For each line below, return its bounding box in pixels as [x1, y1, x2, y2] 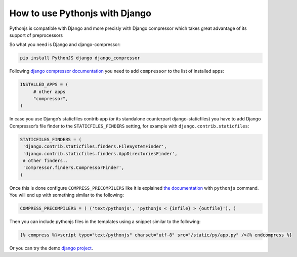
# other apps [33, 89, 66, 95]
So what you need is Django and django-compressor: [9, 41, 121, 48]
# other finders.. [23, 157, 68, 163]
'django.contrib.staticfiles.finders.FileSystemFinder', [23, 144, 167, 149]
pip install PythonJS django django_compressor [20, 55, 140, 61]
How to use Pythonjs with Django [9, 8, 152, 19]
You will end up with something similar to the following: [9, 192, 124, 198]
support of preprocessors [9, 32, 63, 38]
